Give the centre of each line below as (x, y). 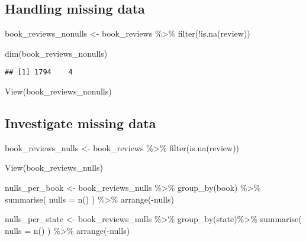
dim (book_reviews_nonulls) (56, 53)
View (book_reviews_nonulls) (58, 91)
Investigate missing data (80, 123)
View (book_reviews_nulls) (54, 167)
